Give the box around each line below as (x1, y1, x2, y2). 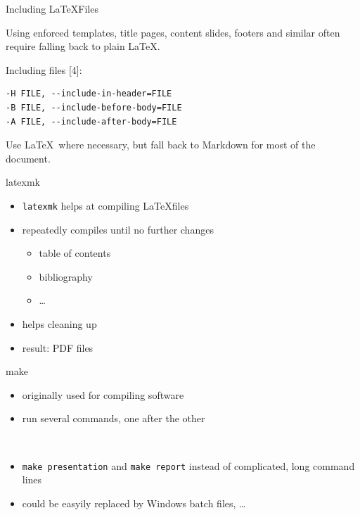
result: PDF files (22, 340, 94, 355)
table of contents (39, 246, 111, 260)
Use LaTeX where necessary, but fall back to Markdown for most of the (6, 137, 316, 152)
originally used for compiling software (22, 387, 184, 402)
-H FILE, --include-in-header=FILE (6, 89, 172, 99)
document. (6, 151, 51, 165)
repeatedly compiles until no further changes (22, 222, 214, 236)
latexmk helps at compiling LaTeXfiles (22, 198, 189, 212)
